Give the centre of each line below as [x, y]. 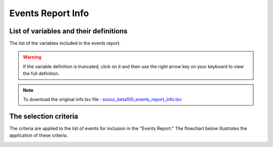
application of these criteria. [39, 135]
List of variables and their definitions [69, 31]
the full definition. [41, 74]
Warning [32, 57]
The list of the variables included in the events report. [65, 43]
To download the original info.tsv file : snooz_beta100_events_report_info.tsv [102, 100]
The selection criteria [44, 116]
